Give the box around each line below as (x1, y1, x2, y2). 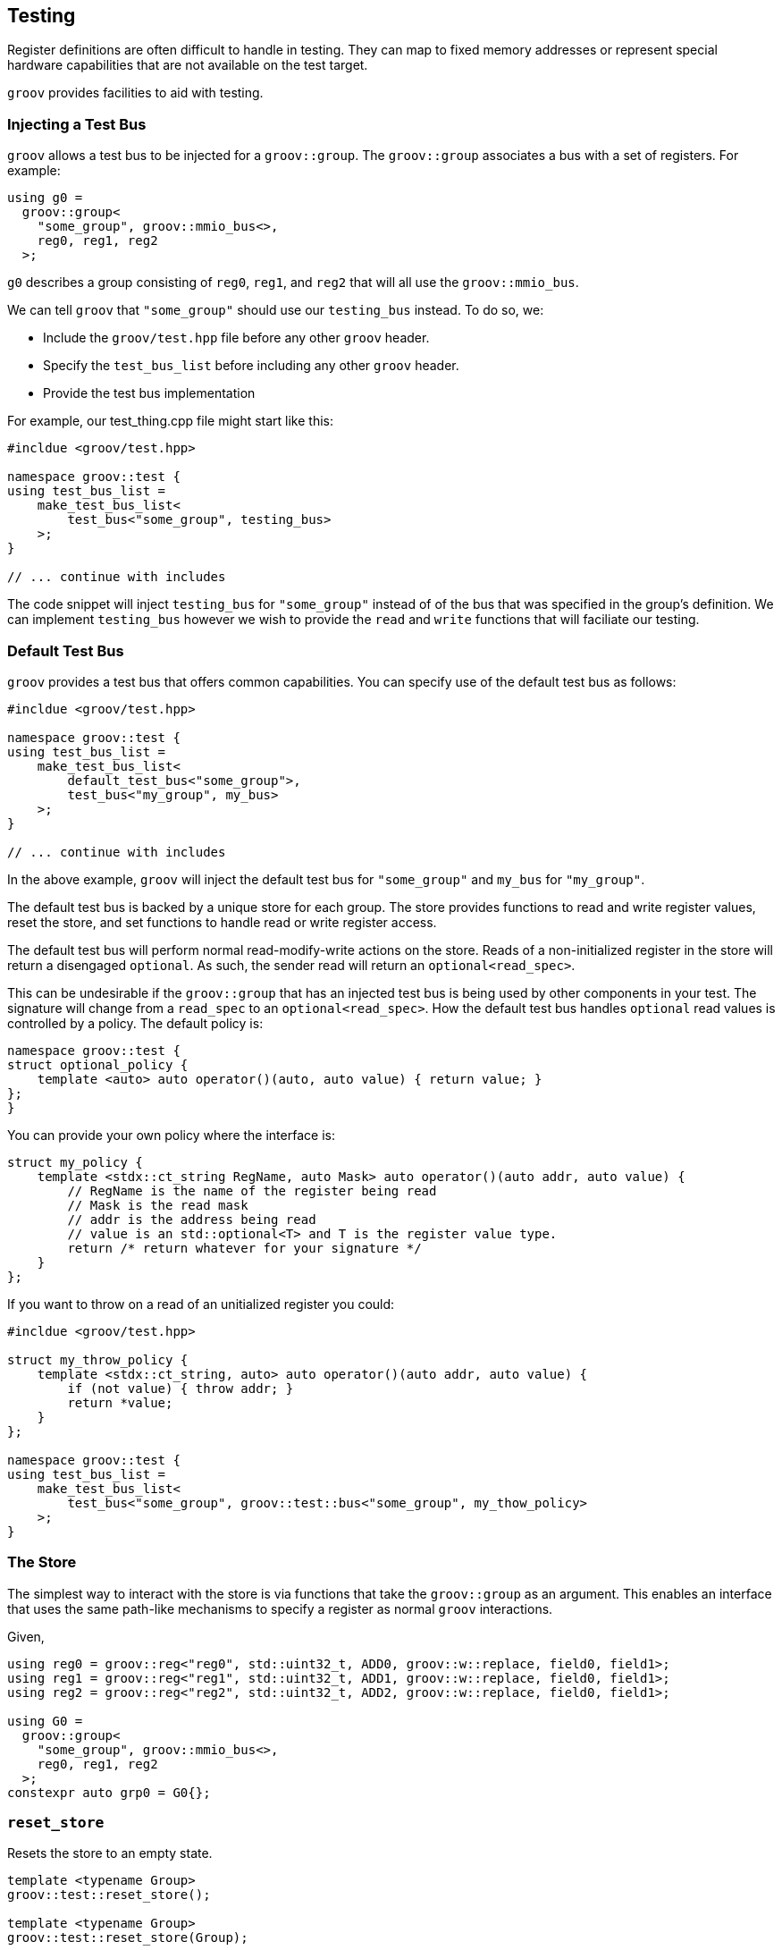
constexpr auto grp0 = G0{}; (7, 1785, 211, 1800)
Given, (7, 1628, 45, 1644)
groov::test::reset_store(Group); (7, 1930, 248, 1946)
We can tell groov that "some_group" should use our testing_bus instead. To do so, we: (7, 302, 544, 318)
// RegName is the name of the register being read (67, 1183, 437, 1198)
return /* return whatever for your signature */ (67, 1240, 422, 1255)
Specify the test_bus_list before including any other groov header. (43, 358, 459, 374)
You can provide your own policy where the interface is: (7, 1127, 335, 1143)
